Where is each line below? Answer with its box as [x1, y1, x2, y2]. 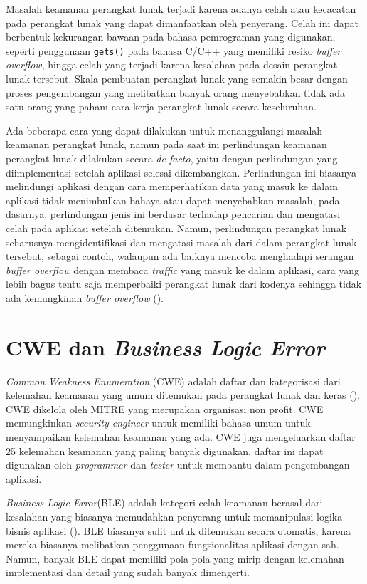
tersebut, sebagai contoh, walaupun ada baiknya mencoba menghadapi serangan [6, 249, 354, 264]
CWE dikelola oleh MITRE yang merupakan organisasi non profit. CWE [6, 401, 324, 416]
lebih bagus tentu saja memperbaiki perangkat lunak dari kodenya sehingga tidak [6, 276, 362, 291]
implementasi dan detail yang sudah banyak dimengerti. [6, 565, 250, 580]
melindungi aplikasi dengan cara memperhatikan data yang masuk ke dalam [6, 179, 338, 194]
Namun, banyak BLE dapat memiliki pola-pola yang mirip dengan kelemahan [6, 551, 344, 565]
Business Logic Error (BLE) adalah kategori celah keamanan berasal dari [6, 495, 323, 510]
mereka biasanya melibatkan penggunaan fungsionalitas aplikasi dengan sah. [6, 537, 339, 552]
